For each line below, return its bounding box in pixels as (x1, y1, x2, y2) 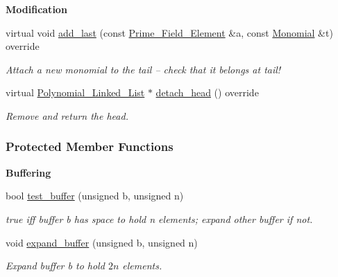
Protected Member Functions (6, 138, 174, 155)
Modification (6, 2, 67, 16)
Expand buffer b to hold (6, 258, 105, 273)
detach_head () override (155, 85, 259, 100)
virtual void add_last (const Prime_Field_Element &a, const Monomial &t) (6, 25, 333, 39)
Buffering (6, 165, 51, 179)
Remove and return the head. (6, 108, 128, 123)
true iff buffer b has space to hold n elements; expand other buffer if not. (6, 211, 313, 226)
